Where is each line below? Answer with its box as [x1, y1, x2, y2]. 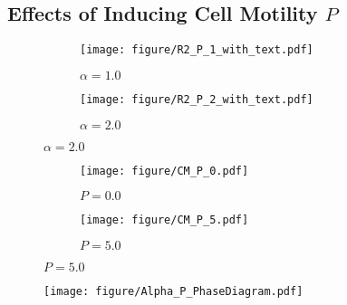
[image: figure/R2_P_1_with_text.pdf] [80, 43, 313, 57]
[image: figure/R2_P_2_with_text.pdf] [80, 92, 313, 106]
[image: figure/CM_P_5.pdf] [80, 214, 249, 227]
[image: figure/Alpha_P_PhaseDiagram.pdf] [43, 284, 304, 298]
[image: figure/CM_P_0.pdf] [80, 164, 249, 177]
